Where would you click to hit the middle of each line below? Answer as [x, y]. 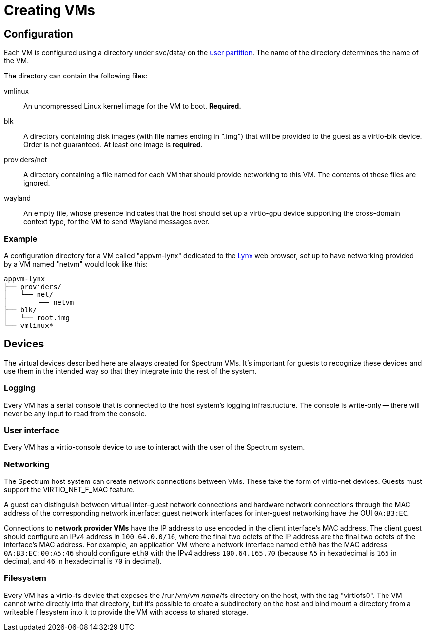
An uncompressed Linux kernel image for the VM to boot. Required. [132, 106]
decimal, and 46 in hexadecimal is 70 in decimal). [83, 561]
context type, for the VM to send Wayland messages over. [116, 222]
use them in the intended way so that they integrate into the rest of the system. [130, 371]
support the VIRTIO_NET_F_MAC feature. [69, 490]
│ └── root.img [37, 317]
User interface [32, 430]
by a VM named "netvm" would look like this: [76, 264]
